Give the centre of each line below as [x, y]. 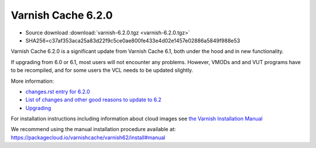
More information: [32, 81]
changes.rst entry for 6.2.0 [58, 91]
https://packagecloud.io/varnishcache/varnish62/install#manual [88, 138]
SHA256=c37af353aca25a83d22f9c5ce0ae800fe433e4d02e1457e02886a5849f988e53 [133, 40]
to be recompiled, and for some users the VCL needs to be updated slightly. [102, 71]
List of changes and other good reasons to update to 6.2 [94, 100]
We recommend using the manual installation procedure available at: [93, 129]
